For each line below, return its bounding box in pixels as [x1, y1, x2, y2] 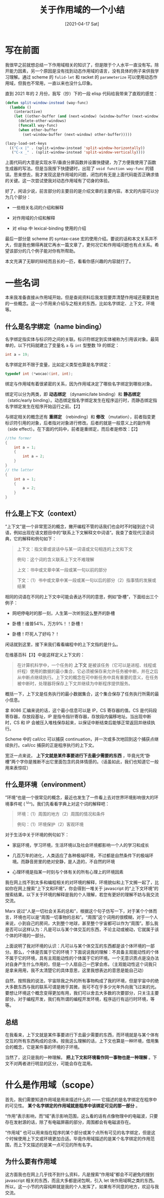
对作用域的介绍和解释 [12, 215, 55, 221]
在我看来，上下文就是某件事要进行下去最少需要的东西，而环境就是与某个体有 [5, 1032, 159, 1038]
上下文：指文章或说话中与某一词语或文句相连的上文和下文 [17, 546, 133, 552]
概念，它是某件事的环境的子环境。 [13, 1044, 82, 1050]
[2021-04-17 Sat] [65, 21, 99, 27]
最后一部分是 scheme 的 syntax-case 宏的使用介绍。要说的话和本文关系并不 [5, 236, 158, 242]
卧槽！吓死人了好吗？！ [12, 631, 60, 637]
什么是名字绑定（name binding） [5, 322, 106, 330]
